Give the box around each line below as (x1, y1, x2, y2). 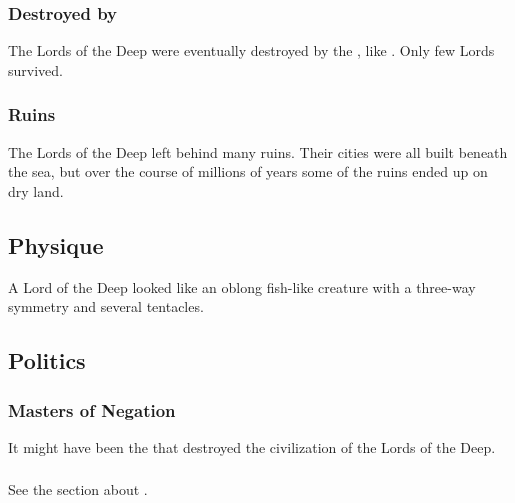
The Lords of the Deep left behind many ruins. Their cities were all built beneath (8, 141, 508, 162)
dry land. (8, 180, 64, 201)
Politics (8, 345, 86, 376)
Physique (8, 229, 104, 260)
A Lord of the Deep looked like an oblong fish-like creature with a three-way (8, 276, 476, 297)
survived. (8, 59, 63, 80)
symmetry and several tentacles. (8, 296, 204, 317)
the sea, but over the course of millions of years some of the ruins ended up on (8, 161, 488, 182)
